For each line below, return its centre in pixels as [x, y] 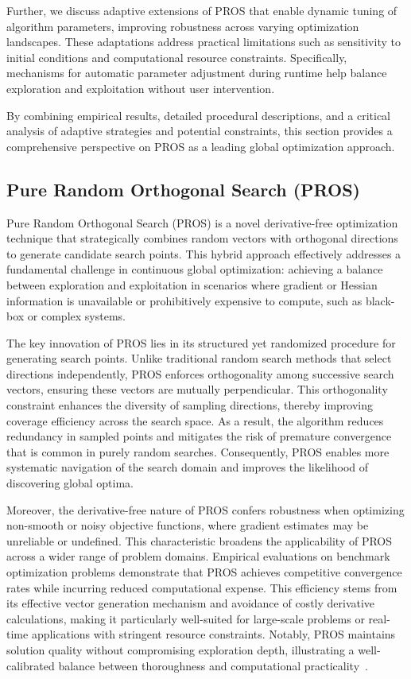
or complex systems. [76, 316]
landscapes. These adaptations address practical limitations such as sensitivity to [204, 42]
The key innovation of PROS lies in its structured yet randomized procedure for [201, 342]
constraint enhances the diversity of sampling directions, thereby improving [190, 405]
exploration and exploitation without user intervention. [141, 88]
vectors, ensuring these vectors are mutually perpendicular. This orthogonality [197, 389]
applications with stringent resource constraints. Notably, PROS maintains [213, 634]
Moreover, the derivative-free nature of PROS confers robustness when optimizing [205, 509]
